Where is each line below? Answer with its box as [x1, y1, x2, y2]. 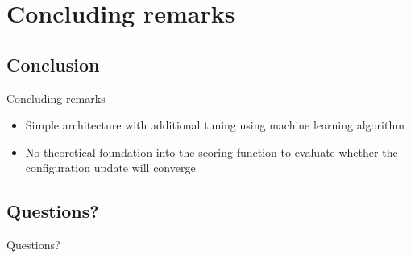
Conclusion [6, 51, 100, 76]
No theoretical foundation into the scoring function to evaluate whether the [25, 143, 398, 160]
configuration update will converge [25, 159, 196, 176]
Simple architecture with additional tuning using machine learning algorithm [25, 117, 405, 133]
